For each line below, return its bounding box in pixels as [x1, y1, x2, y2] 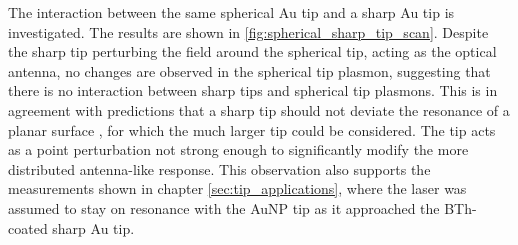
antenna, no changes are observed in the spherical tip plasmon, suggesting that [8, 60, 491, 81]
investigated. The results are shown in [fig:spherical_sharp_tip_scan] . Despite [8, 21, 489, 42]
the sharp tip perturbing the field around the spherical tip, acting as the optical [8, 41, 497, 62]
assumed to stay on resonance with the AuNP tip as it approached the [8, 197, 440, 218]
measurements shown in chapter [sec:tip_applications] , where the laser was [8, 178, 467, 199]
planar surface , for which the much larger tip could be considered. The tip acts [8, 119, 496, 140]
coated [8, 217, 48, 238]
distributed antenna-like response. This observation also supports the [8, 158, 431, 179]
